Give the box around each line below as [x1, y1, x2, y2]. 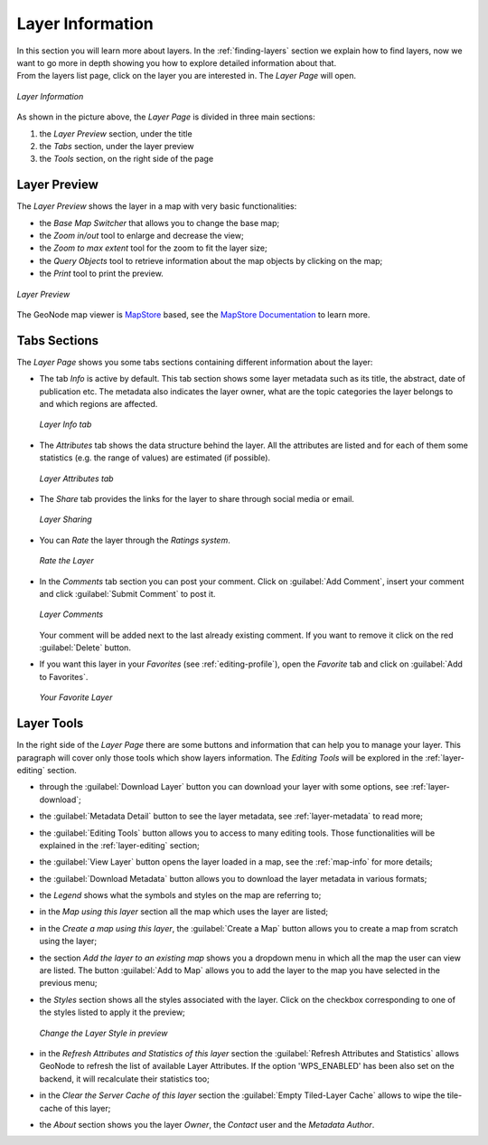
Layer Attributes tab [39, 473, 114, 484]
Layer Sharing [39, 514, 92, 525]
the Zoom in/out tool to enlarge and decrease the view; [39, 230, 244, 241]
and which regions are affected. [39, 399, 158, 409]
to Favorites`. [39, 671, 89, 682]
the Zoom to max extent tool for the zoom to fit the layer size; [39, 242, 267, 253]
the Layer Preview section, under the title [39, 128, 193, 139]
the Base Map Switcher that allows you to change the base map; [39, 217, 280, 228]
